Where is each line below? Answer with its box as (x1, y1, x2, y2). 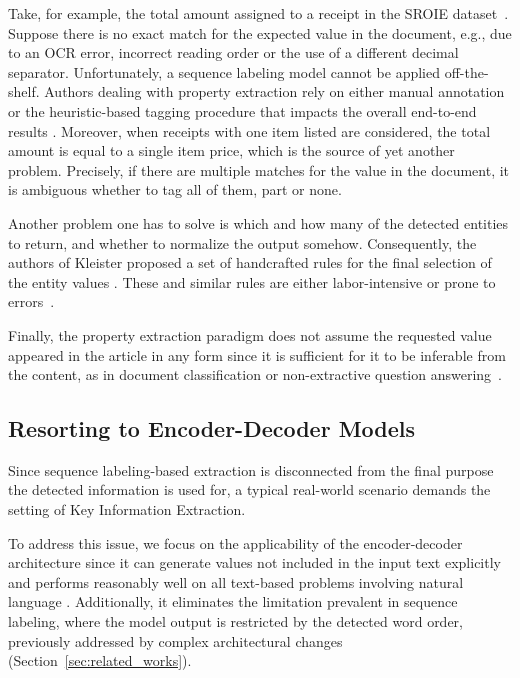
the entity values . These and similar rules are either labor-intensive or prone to (8, 271, 496, 292)
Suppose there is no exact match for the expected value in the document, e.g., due (8, 22, 512, 43)
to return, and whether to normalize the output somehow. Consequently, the (8, 232, 477, 253)
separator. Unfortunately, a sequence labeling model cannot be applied (8, 61, 440, 82)
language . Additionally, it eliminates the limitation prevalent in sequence (8, 591, 458, 612)
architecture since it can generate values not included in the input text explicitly (8, 552, 501, 573)
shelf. (8, 81, 40, 102)
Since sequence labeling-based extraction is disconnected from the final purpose (8, 459, 494, 480)
